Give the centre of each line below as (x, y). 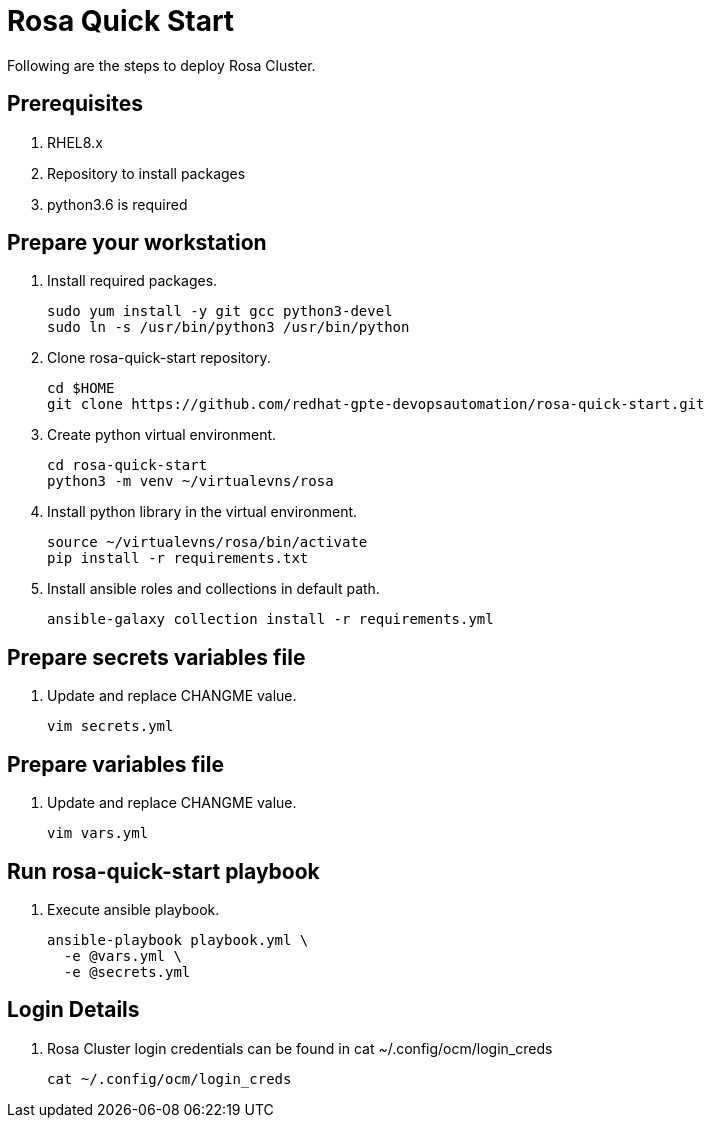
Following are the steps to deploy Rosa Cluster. (161, 65)
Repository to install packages (146, 173)
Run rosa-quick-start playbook (163, 871)
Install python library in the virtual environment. (202, 512)
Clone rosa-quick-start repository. (159, 358)
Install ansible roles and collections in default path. (213, 589)
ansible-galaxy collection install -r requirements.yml (270, 619)
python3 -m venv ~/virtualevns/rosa (190, 481)
